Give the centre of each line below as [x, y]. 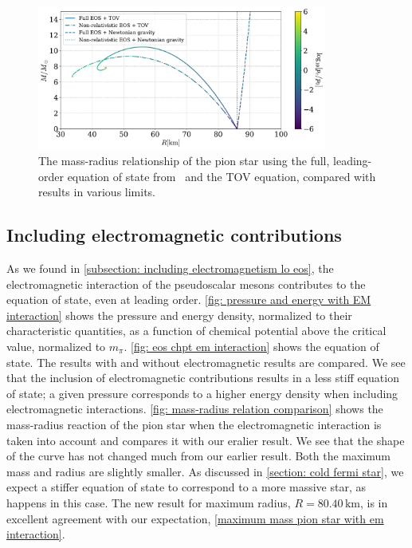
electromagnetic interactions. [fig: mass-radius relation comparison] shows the [195, 409]
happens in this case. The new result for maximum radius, [149, 502]
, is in [374, 502]
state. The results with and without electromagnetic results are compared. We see [206, 362]
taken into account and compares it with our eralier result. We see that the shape [206, 440]
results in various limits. [97, 192]
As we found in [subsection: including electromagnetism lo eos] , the [170, 268]
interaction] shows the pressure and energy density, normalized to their [179, 315]
